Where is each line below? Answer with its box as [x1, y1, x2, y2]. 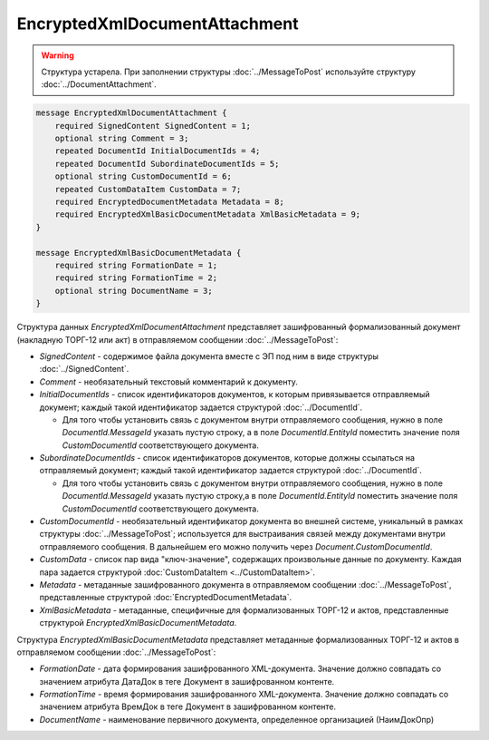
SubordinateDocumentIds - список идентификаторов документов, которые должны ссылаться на [39, 453, 416, 463]
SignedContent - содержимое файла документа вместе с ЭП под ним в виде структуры [39, 350, 379, 362]
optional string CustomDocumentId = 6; [54, 171, 233, 181]
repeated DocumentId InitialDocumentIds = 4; [54, 146, 261, 156]
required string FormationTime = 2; [54, 273, 217, 283]
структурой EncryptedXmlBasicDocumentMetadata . [39, 618, 237, 628]
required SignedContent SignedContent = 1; [54, 121, 251, 131]
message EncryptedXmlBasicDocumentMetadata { [35, 248, 242, 258]
